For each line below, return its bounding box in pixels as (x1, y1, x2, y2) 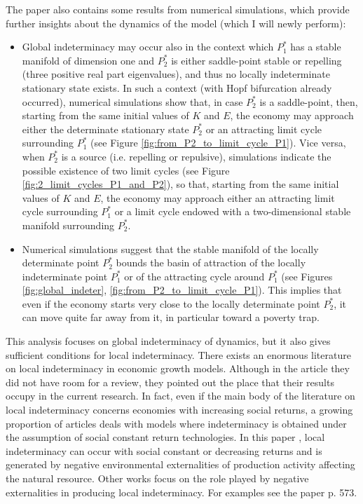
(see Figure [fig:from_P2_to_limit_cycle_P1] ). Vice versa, (90, 135, 346, 150)
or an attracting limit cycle (205, 121, 322, 136)
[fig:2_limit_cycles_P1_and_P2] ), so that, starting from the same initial (22, 177, 339, 191)
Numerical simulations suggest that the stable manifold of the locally (22, 241, 319, 256)
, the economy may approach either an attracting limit (100, 190, 335, 205)
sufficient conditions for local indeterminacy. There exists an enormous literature (6, 347, 351, 362)
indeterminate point (22, 268, 108, 283)
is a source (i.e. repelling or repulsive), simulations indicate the (61, 149, 331, 163)
